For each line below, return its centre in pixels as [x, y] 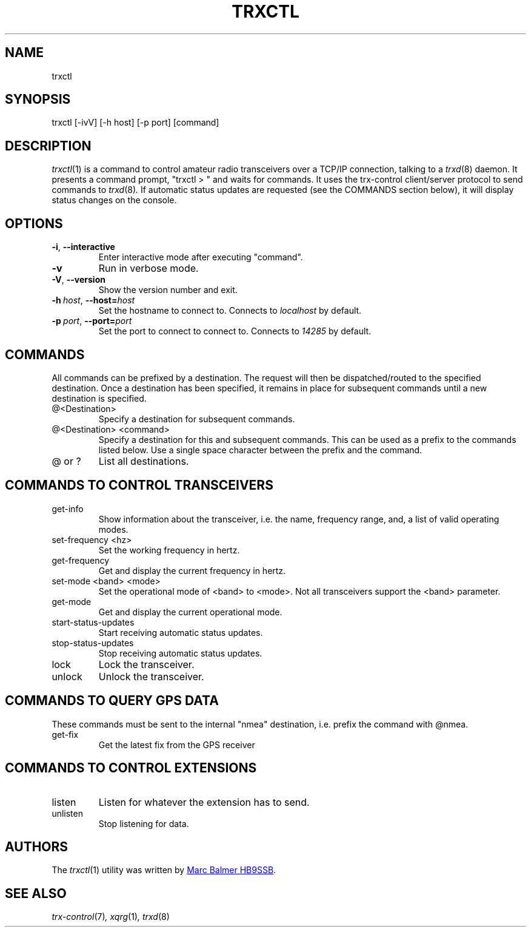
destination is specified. [99, 398]
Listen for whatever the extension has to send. [204, 802]
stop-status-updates [93, 643]
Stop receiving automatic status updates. [180, 653]
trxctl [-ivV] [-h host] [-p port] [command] [135, 123]
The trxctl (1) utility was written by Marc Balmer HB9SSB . [164, 870]
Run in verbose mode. [149, 268]
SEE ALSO [36, 893]
